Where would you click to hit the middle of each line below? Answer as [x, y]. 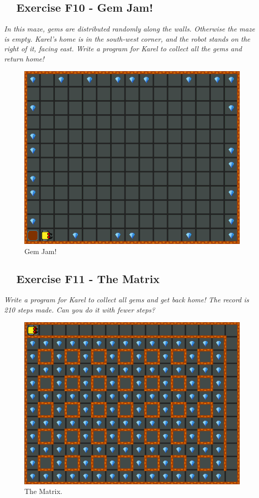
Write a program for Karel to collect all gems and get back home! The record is [127, 300]
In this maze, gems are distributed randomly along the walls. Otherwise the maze [129, 29]
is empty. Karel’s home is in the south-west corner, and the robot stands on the [127, 38]
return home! [24, 58]
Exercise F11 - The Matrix [88, 278]
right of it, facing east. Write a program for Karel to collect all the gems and [123, 49]
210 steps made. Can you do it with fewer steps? [80, 310]
